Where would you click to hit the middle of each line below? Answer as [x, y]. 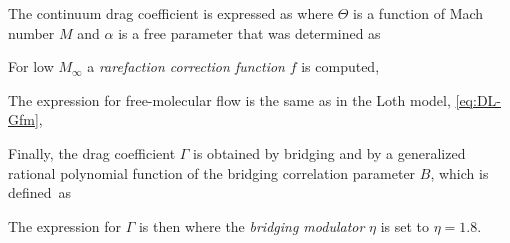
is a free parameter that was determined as [249, 32]
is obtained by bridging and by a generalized [329, 152]
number [31, 32]
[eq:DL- [478, 99]
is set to [405, 225]
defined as [40, 192]
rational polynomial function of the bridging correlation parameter [212, 172]
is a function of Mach [418, 13]
